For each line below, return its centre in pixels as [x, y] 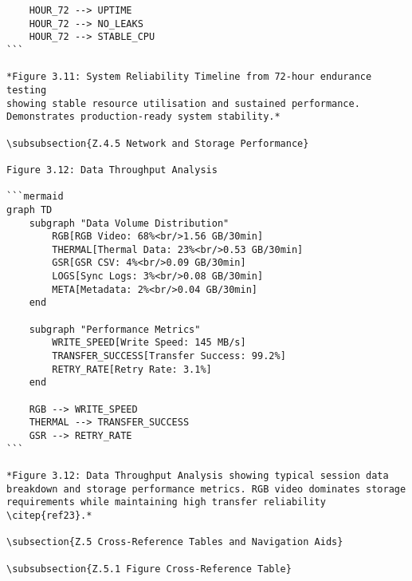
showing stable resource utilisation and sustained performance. [183, 103]
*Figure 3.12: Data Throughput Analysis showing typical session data [198, 475]
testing [27, 90]
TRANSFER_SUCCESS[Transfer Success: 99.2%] [169, 356]
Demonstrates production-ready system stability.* [143, 117]
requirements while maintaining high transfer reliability [166, 502]
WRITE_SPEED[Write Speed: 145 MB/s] [149, 343]
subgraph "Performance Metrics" [115, 329]
